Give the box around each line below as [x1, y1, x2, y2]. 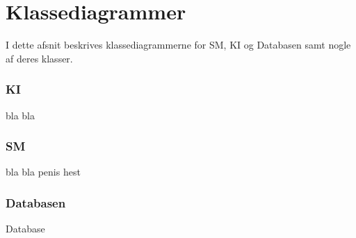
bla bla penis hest [6, 164, 81, 179]
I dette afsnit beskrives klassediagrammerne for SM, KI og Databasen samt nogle [6, 37, 351, 52]
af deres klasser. [6, 51, 73, 65]
